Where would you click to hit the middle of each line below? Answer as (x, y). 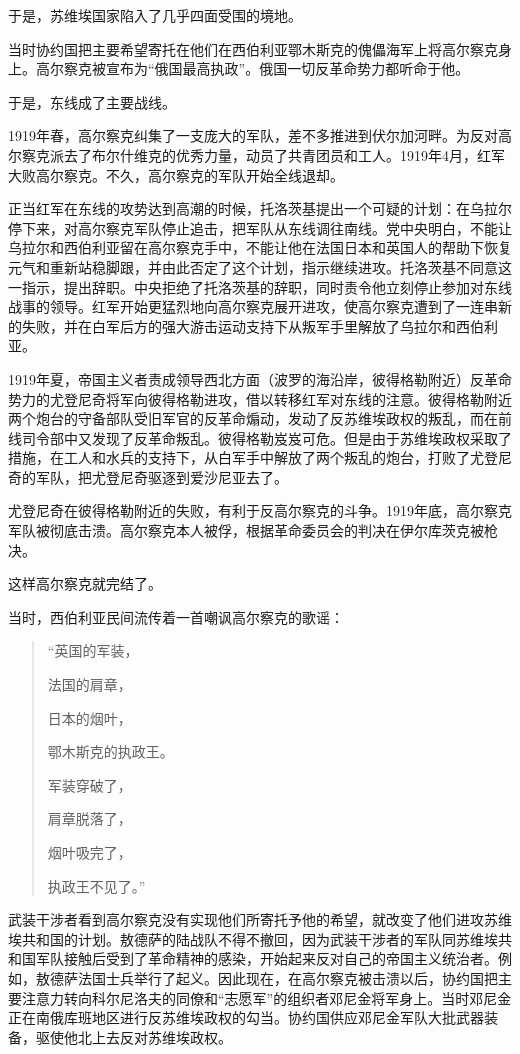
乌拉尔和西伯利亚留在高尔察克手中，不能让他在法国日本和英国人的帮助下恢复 (260, 247)
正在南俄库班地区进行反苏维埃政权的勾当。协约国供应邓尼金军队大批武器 (246, 1017)
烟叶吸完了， (89, 852)
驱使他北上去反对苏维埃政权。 (133, 1036)
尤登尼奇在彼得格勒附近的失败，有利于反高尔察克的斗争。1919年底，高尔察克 (260, 510)
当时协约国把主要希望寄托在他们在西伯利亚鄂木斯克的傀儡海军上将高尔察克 (253, 48)
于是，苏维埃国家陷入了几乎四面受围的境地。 (155, 15)
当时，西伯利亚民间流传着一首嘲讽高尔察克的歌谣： (176, 616)
